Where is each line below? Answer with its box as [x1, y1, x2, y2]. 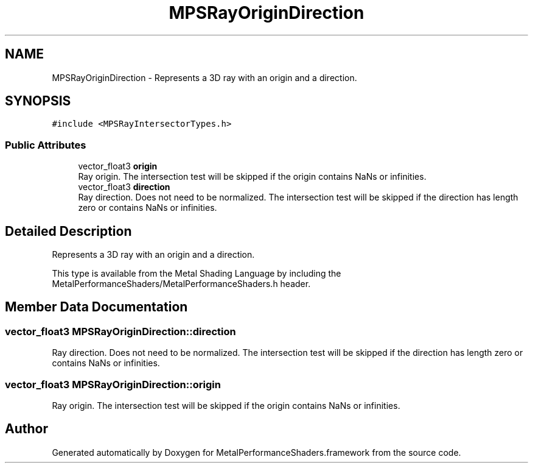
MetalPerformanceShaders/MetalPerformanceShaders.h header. [52, 278, 311, 289]
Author [5, 421, 48, 437]
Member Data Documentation [5, 299, 188, 315]
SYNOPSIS [5, 93, 71, 109]
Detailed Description [5, 223, 132, 239]
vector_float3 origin [78, 161, 158, 172]
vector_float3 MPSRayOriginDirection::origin [5, 378, 221, 391]
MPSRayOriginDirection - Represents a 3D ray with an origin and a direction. [52, 72, 357, 83]
